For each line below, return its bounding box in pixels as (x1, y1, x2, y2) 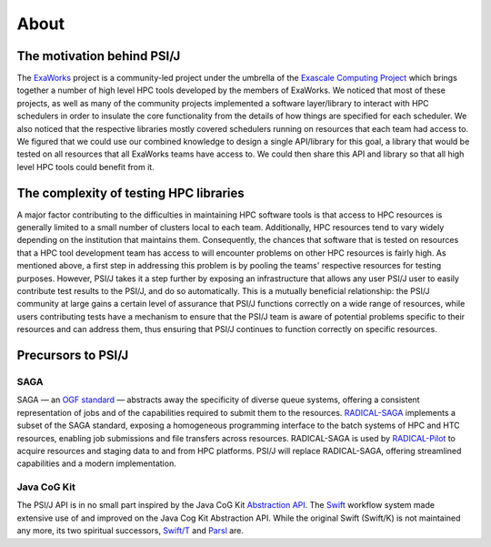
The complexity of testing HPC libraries (16, 185, 245, 200)
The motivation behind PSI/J (16, 48, 181, 64)
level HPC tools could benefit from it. (16, 161, 155, 172)
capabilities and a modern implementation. (16, 458, 176, 469)
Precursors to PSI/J (16, 348, 129, 363)
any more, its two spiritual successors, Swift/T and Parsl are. (16, 525, 245, 536)
